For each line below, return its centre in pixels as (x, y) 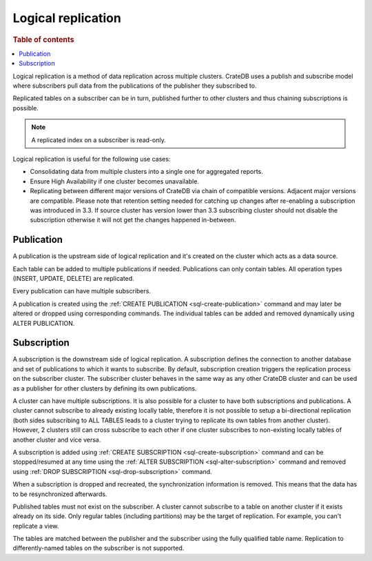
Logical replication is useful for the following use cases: (92, 159)
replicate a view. (36, 526)
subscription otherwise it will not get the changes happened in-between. (133, 220)
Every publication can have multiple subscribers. (82, 291)
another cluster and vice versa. (57, 440)
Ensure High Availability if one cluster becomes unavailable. (115, 181)
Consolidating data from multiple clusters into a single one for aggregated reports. (146, 172)
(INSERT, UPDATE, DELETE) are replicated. (73, 278)
